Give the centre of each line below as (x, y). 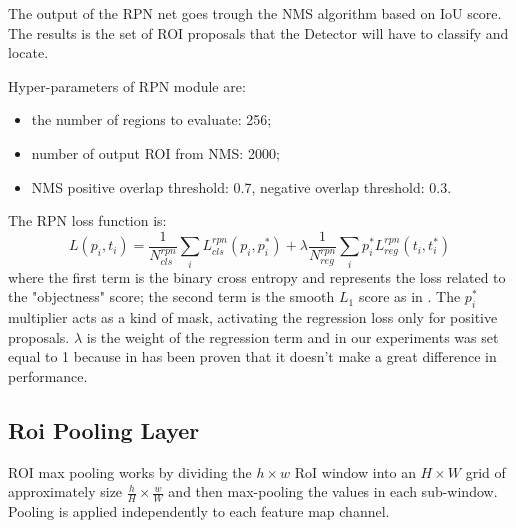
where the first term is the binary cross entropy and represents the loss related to (257, 276)
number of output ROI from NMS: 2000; (155, 152)
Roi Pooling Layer (104, 429)
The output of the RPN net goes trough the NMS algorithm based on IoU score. (255, 13)
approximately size (65, 491)
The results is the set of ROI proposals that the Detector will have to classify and (258, 32)
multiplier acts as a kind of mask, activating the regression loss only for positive (253, 316)
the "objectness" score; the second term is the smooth (171, 296)
